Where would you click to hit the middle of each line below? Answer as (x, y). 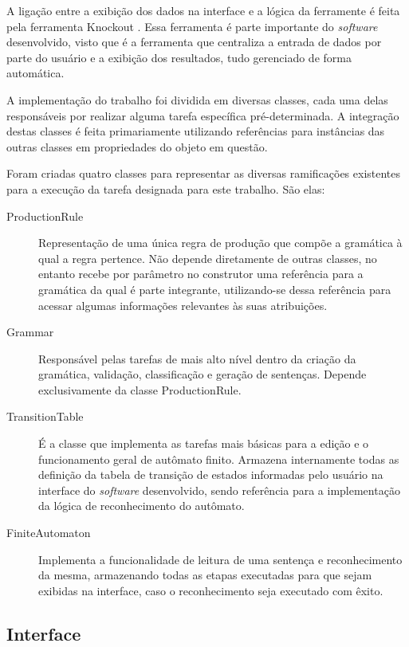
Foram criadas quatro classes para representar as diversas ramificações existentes (204, 173)
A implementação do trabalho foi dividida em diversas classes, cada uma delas (197, 99)
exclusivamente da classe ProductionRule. (140, 389)
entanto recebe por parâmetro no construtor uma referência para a (201, 274)
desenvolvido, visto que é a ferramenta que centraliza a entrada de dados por (194, 42)
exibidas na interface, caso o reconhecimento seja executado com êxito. (211, 590)
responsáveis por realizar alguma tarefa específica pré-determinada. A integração (203, 115)
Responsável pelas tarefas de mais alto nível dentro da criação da (197, 358)
